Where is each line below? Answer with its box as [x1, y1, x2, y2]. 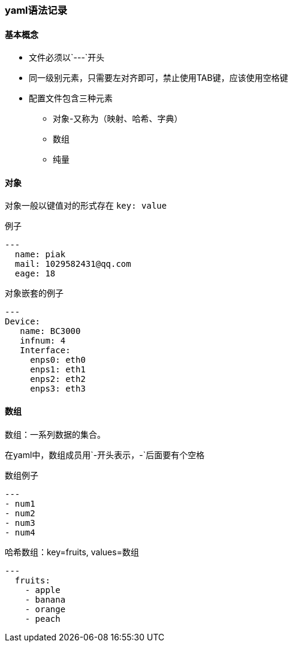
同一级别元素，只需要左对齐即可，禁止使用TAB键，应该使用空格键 [29, 73, 288, 83]
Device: [5, 317, 41, 327]
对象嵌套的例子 [5, 288, 64, 299]
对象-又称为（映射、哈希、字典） [53, 113, 183, 124]
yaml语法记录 [5, 4, 67, 16]
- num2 [5, 508, 35, 518]
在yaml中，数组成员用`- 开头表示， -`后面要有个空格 [5, 449, 205, 460]
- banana [25, 594, 66, 604]
